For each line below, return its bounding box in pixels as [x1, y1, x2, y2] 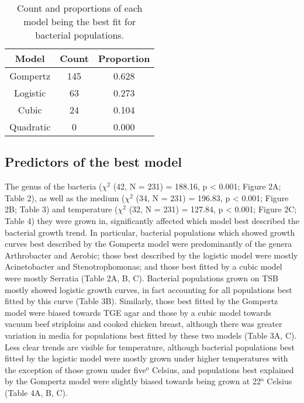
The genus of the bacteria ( [5, 180, 102, 192]
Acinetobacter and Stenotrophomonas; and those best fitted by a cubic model [5, 260, 282, 273]
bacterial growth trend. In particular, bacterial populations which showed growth [5, 226, 295, 238]
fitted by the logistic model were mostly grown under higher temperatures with [5, 352, 288, 364]
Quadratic [9, 120, 51, 133]
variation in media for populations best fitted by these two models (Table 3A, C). [5, 329, 297, 341]
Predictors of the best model [5, 153, 182, 171]
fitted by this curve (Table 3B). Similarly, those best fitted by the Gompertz [5, 295, 278, 307]
